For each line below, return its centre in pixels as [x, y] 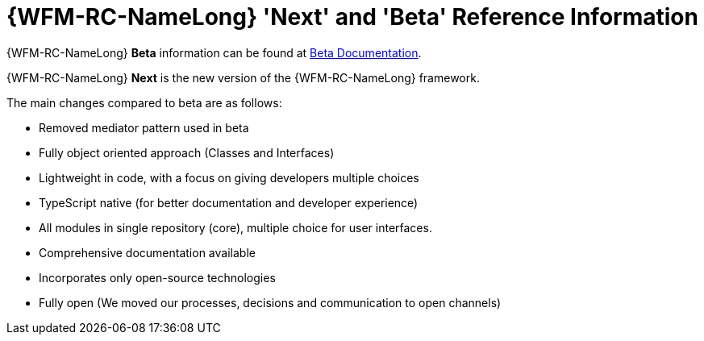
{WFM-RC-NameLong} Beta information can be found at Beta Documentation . [214, 52]
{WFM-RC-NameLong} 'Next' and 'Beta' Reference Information [352, 17]
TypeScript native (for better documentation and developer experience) [229, 202]
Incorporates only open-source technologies [157, 277]
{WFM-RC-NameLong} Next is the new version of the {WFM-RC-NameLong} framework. [243, 77]
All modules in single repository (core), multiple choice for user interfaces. [235, 227]
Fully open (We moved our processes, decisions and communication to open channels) [270, 302]
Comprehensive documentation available [147, 252]
